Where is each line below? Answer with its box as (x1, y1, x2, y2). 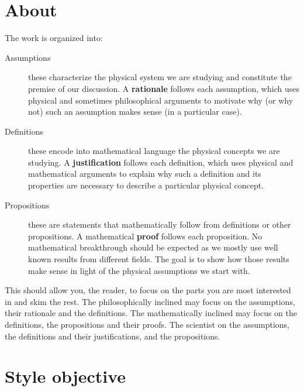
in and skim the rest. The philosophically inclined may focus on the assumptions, (5, 295, 295, 307)
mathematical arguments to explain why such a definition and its (28, 167, 261, 180)
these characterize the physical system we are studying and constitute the (28, 71, 292, 83)
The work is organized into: (5, 32, 103, 44)
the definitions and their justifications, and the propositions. (5, 330, 220, 342)
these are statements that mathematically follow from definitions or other (28, 218, 291, 231)
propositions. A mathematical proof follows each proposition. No (28, 229, 262, 242)
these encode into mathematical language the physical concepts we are (28, 145, 280, 157)
